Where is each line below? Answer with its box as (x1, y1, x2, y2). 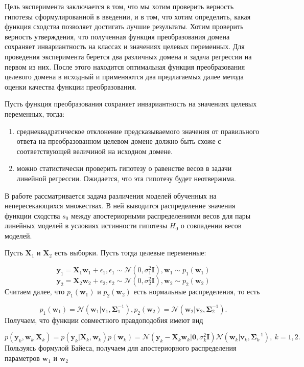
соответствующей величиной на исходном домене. (16, 145, 173, 156)
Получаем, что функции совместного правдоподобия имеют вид (5, 314, 203, 325)
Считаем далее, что (5, 286, 65, 297)
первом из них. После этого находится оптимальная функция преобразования (5, 61, 245, 72)
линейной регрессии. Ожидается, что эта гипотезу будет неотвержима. (16, 172, 236, 183)
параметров (5, 353, 40, 363)
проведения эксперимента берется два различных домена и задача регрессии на (5, 51, 252, 61)
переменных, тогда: (5, 108, 65, 119)
